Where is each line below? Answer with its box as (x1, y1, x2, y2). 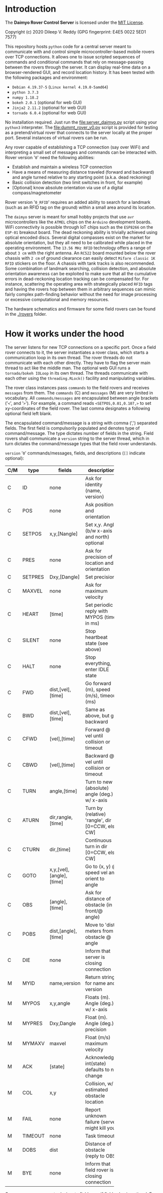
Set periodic (85, 601, 113, 608)
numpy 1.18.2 (12, 95, 39, 100)
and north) (85, 533, 109, 540)
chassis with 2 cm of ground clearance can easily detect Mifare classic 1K (5, 255, 156, 261)
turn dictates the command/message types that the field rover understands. (5, 440, 157, 446)
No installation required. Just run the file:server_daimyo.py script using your (5, 119, 157, 125)
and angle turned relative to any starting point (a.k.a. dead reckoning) (12, 174, 152, 180)
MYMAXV (22, 1040, 45, 1047)
